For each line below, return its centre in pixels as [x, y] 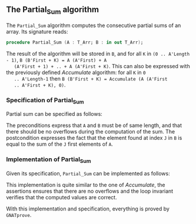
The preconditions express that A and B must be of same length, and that [94, 125]
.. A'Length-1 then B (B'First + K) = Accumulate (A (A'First [91, 78]
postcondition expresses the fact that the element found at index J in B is [94, 138]
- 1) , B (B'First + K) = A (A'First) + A [57, 60]
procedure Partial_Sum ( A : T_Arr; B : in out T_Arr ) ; [75, 42]
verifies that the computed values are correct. [62, 197]
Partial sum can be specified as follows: [54, 114]
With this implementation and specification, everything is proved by [88, 209]
